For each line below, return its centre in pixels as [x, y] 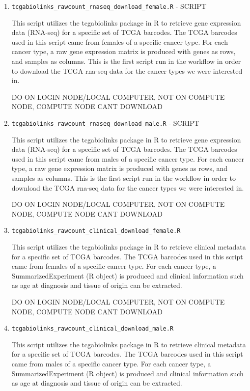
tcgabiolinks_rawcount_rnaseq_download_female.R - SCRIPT [109, 6]
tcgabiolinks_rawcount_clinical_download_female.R [96, 231]
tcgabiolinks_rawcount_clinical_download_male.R [93, 329]
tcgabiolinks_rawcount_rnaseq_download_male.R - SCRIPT [105, 123]
